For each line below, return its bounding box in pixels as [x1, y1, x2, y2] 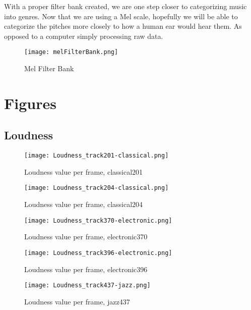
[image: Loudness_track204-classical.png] [24, 184, 169, 192]
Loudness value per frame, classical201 [24, 166, 143, 177]
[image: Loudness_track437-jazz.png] [24, 282, 151, 289]
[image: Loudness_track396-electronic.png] [24, 249, 172, 256]
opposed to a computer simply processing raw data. [4, 30, 163, 41]
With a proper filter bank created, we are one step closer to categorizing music [4, 1, 247, 11]
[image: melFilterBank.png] [24, 48, 118, 56]
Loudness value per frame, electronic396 [24, 264, 148, 274]
